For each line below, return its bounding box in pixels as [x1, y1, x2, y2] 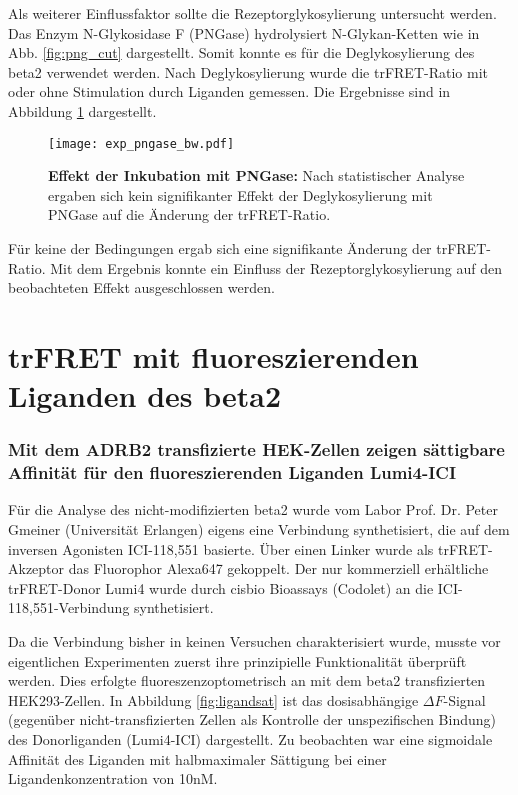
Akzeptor [8, 558, 65, 579]
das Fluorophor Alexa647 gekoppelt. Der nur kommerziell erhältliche [68, 558, 489, 579]
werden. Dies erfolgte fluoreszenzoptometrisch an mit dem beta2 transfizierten [8, 670, 486, 691]
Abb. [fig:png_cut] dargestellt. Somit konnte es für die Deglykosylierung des [8, 42, 475, 63]
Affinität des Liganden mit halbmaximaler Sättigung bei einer [8, 748, 387, 769]
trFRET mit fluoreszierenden [8, 335, 419, 376]
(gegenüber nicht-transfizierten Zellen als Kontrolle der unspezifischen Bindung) [8, 709, 496, 730]
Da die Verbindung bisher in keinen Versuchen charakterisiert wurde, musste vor [8, 631, 501, 652]
